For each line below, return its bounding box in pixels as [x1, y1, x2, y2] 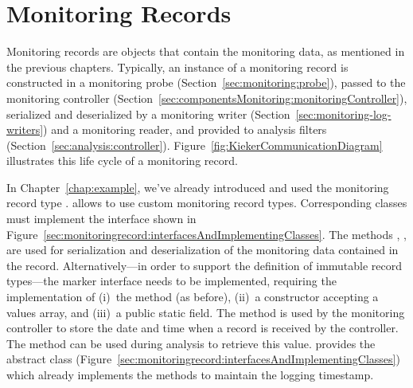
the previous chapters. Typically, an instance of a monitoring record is [6, 58, 349, 75]
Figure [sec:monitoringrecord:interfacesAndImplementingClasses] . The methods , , [6, 225, 407, 242]
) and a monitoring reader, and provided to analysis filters [43, 121, 327, 138]
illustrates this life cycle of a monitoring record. [6, 152, 238, 169]
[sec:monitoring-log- [295, 105, 392, 122]
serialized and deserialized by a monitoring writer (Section [6, 105, 290, 122]
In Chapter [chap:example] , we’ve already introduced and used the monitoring [6, 178, 389, 195]
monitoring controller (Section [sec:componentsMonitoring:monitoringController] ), [6, 89, 407, 106]
